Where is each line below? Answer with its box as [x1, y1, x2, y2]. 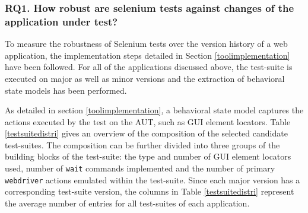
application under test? [5, 14, 118, 28]
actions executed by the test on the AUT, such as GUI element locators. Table [5, 115, 291, 128]
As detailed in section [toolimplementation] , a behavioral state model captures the [5, 104, 304, 116]
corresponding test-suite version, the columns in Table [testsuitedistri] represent [5, 185, 294, 198]
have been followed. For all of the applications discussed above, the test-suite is [5, 61, 293, 73]
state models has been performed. [5, 84, 127, 96]
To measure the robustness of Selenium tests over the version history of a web [5, 37, 288, 50]
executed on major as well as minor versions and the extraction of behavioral [5, 72, 285, 84]
